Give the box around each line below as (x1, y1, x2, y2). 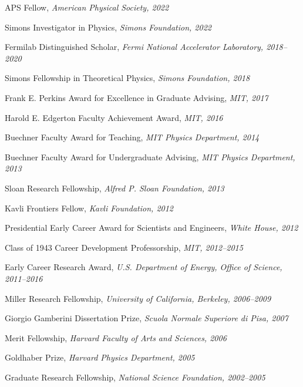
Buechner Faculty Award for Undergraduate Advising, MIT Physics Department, (5, 150, 295, 163)
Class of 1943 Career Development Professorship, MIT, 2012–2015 (5, 241, 243, 253)
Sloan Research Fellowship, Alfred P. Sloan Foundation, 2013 (5, 181, 224, 194)
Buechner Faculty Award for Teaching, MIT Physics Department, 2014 (5, 131, 260, 143)
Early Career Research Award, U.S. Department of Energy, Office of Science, (5, 261, 282, 273)
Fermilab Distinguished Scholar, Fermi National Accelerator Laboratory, (5, 41, 264, 53)
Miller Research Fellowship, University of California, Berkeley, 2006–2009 (5, 292, 271, 304)
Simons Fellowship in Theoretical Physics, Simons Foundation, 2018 (5, 72, 250, 84)
